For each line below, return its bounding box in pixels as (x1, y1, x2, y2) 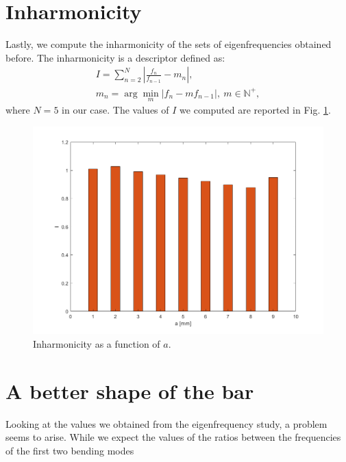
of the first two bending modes (5, 443, 134, 457)
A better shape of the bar (5, 376, 254, 405)
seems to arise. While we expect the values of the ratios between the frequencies (5, 430, 341, 444)
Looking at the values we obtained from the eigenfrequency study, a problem (5, 416, 328, 431)
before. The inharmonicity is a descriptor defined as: (5, 50, 225, 64)
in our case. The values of (62, 103, 169, 117)
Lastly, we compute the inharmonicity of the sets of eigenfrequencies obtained (5, 37, 332, 51)
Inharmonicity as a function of (33, 336, 160, 350)
